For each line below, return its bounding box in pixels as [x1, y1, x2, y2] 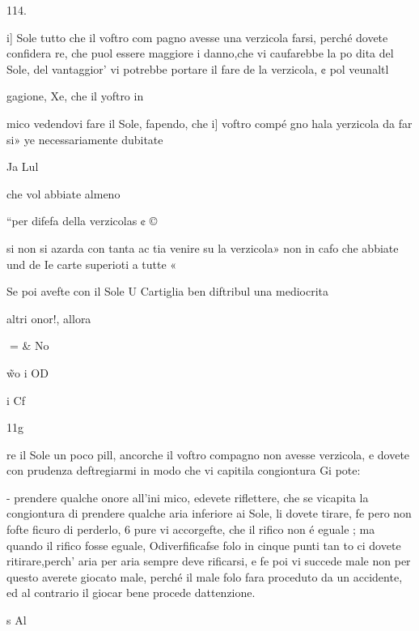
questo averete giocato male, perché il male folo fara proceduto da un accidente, [6, 568, 403, 585]
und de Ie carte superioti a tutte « [6, 255, 177, 272]
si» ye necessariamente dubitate [6, 130, 163, 147]
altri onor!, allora [6, 309, 91, 326]
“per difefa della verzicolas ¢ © [6, 212, 158, 229]
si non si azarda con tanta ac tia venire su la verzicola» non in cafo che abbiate [6, 239, 399, 256]
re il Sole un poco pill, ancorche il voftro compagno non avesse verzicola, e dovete [6, 446, 410, 463]
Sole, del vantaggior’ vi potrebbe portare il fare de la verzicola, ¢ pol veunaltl [6, 60, 389, 77]
